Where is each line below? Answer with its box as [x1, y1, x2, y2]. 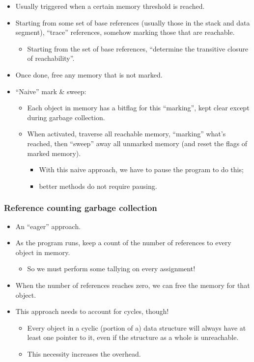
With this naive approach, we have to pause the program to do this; [39, 164, 244, 175]
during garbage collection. [27, 112, 105, 122]
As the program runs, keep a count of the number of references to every [15, 237, 231, 248]
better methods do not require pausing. [39, 181, 157, 191]
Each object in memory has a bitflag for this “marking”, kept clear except [27, 103, 250, 113]
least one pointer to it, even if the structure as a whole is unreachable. [27, 332, 239, 342]
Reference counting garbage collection [4, 202, 157, 214]
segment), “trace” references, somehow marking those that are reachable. [15, 27, 235, 37]
